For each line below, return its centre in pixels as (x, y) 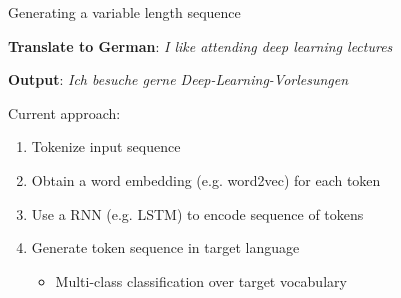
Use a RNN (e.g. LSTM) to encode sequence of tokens (197, 213)
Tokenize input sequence (106, 146)
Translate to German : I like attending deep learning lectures (200, 45)
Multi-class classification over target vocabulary (201, 280)
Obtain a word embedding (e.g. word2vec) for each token (206, 179)
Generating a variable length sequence (124, 12)
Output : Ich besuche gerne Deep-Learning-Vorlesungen (178, 79)
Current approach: (64, 112)
